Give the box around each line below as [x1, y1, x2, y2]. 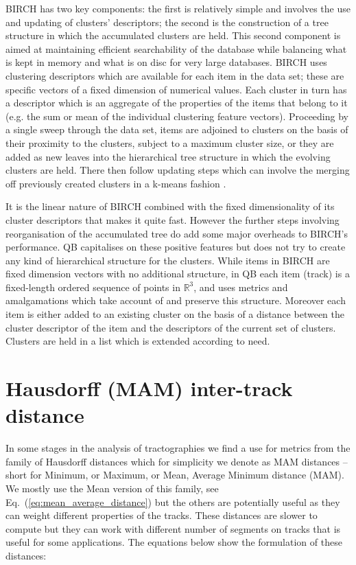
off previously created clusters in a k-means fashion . [5, 176, 226, 190]
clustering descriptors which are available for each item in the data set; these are [5, 68, 344, 82]
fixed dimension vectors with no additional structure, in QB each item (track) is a [5, 266, 350, 281]
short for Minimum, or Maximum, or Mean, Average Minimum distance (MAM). [5, 468, 344, 482]
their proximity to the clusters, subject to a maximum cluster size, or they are [5, 135, 334, 150]
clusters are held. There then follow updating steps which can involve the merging [5, 163, 350, 177]
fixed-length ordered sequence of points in [5, 279, 180, 294]
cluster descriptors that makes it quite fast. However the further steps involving [5, 212, 340, 227]
